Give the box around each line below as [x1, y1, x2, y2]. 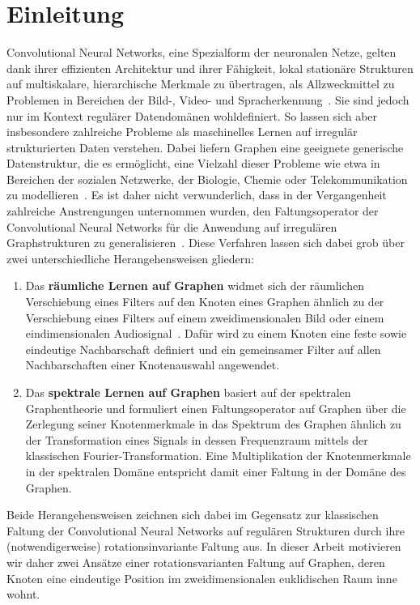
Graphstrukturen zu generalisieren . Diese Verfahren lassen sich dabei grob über [6, 234, 405, 251]
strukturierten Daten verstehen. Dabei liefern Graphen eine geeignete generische [6, 138, 404, 156]
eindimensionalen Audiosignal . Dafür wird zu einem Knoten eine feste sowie [25, 325, 407, 342]
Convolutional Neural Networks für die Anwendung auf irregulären [6, 218, 337, 235]
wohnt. [6, 586, 40, 603]
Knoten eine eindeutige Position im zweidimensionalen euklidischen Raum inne [6, 569, 397, 586]
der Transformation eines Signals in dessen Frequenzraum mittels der [25, 431, 368, 448]
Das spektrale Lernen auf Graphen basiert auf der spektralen [25, 384, 351, 400]
